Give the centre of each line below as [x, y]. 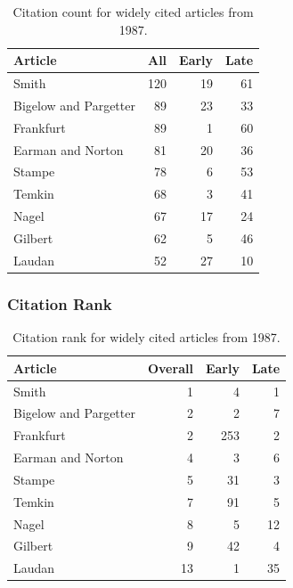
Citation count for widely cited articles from [133, 12]
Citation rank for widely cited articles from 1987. [146, 337]
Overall [170, 367]
